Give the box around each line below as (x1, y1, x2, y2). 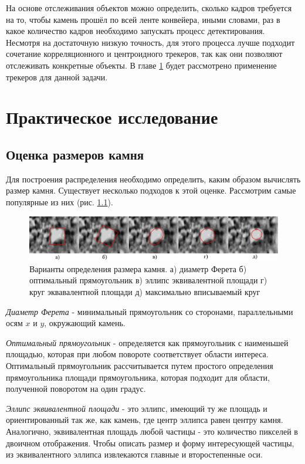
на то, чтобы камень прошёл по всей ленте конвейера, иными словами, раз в (6, 13, 280, 25)
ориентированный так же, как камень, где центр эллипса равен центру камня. (6, 414, 283, 426)
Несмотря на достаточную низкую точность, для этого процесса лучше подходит (6, 36, 295, 48)
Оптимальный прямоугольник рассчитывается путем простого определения (6, 360, 273, 372)
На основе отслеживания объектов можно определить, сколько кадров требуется (6, 2, 292, 13)
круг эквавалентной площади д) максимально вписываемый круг (29, 286, 260, 298)
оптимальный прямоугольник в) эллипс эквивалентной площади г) (29, 274, 267, 286)
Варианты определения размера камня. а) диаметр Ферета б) (29, 262, 247, 275)
